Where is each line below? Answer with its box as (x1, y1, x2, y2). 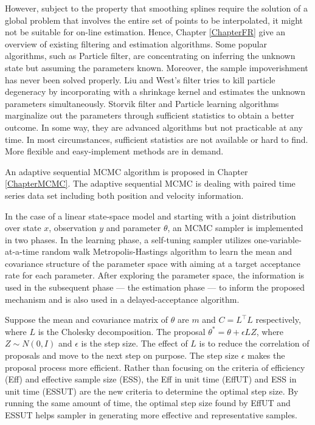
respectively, (255, 313, 301, 326)
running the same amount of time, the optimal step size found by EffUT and (5, 396, 291, 409)
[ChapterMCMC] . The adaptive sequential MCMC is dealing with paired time (5, 177, 296, 190)
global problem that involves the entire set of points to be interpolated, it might (5, 13, 303, 26)
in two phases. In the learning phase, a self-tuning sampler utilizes (5, 233, 251, 246)
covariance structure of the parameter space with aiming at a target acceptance (5, 257, 301, 269)
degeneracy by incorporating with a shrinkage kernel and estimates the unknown (5, 85, 305, 98)
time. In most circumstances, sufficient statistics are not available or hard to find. (5, 133, 308, 145)
